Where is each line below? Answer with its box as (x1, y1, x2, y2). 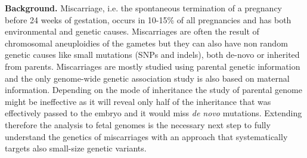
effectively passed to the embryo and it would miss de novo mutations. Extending (5, 107, 302, 119)
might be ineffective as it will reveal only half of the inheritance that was (5, 95, 271, 107)
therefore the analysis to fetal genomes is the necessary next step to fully (5, 118, 271, 131)
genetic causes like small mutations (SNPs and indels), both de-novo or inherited (5, 48, 300, 61)
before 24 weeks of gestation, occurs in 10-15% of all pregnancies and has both (5, 13, 292, 26)
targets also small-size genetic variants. (5, 142, 147, 154)
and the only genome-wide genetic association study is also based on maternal (5, 72, 290, 84)
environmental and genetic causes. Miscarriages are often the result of (5, 25, 259, 38)
